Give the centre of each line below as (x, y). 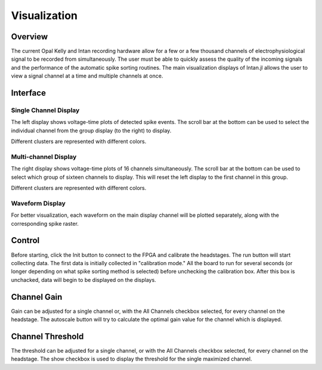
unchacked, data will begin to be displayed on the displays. (83, 279)
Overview (30, 37)
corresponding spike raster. (45, 223)
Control (25, 240)
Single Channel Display (45, 110)
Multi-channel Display (44, 157)
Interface (28, 93)
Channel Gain (37, 297)
